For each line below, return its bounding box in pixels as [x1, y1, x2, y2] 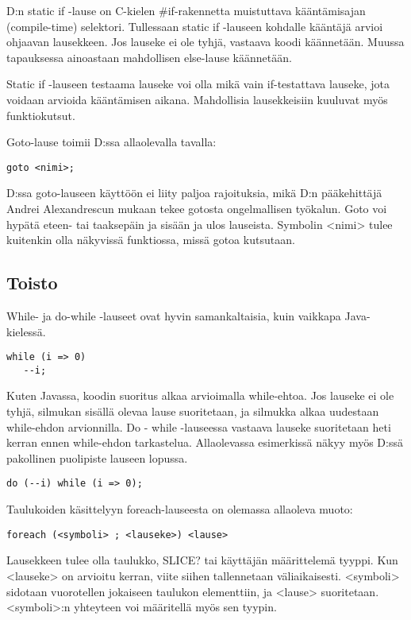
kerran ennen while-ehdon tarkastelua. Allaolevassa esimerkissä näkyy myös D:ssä [6, 434, 403, 451]
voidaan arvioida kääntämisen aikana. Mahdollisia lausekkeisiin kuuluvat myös [6, 91, 388, 107]
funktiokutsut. [6, 107, 75, 123]
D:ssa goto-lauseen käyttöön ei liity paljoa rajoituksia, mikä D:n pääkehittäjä [6, 184, 382, 201]
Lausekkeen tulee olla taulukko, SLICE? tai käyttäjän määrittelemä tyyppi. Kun [6, 552, 398, 568]
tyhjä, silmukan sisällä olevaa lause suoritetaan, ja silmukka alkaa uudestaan [6, 403, 379, 420]
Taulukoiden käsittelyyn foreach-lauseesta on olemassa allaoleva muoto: [6, 501, 353, 517]
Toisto [6, 270, 58, 295]
